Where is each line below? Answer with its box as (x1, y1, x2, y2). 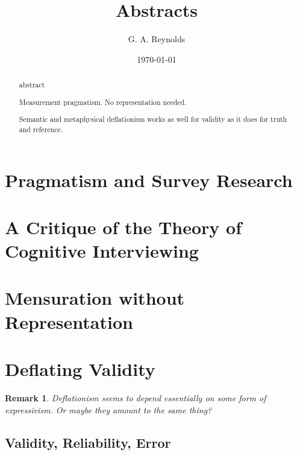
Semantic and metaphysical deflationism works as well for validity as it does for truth (19, 114, 287, 124)
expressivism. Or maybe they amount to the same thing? (5, 403, 212, 416)
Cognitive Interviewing (5, 238, 199, 263)
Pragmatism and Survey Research (5, 167, 293, 192)
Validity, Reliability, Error (5, 433, 171, 451)
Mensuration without (5, 285, 185, 310)
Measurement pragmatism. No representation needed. (19, 97, 187, 107)
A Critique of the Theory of (5, 214, 242, 239)
